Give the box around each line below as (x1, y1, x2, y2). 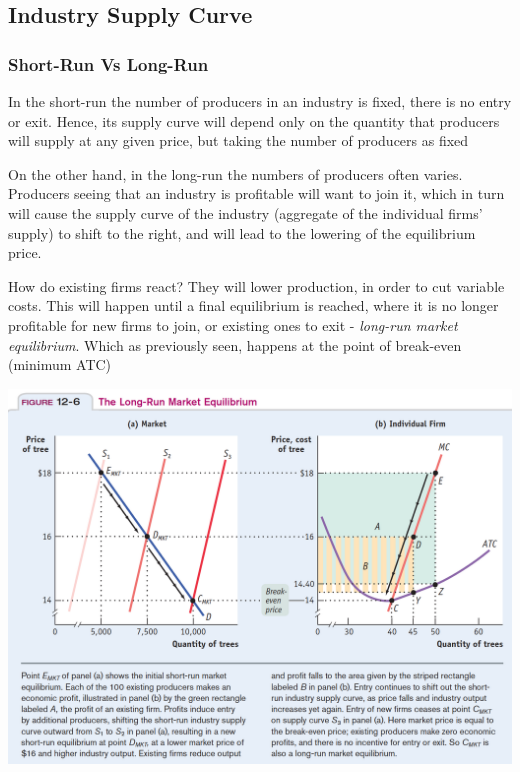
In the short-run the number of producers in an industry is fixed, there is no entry (8, 91, 512, 111)
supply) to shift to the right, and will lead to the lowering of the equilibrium (8, 222, 476, 243)
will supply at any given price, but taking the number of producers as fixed (8, 130, 469, 151)
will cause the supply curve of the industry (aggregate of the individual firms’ (8, 202, 483, 223)
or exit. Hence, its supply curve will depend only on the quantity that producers (8, 110, 500, 131)
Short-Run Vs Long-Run (8, 51, 209, 76)
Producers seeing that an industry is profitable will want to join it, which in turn (8, 183, 505, 204)
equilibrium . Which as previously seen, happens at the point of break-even (8, 334, 462, 355)
